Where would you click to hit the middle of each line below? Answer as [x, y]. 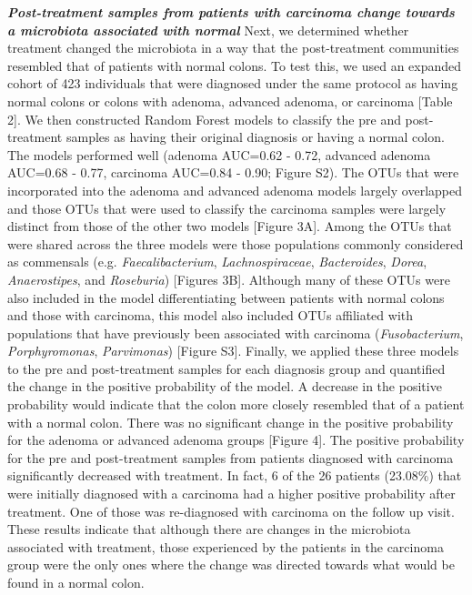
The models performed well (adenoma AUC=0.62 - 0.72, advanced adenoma [219, 154]
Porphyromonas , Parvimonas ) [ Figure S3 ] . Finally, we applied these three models [233, 351]
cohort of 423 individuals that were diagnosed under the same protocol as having [233, 83]
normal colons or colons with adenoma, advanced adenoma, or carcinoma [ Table [230, 101]
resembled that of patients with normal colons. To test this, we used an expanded [235, 65]
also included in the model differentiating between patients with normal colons [226, 297]
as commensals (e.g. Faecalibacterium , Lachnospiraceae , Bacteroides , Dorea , [217, 262]
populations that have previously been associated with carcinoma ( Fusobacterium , [236, 333]
